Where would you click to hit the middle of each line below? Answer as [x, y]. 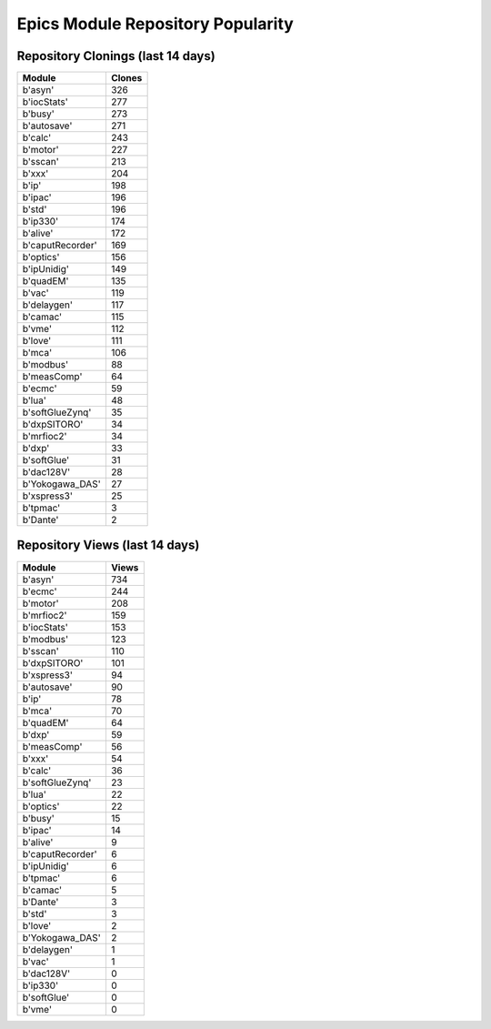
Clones [126, 78]
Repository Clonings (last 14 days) [116, 56]
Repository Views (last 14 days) [108, 545]
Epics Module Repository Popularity [155, 24]
